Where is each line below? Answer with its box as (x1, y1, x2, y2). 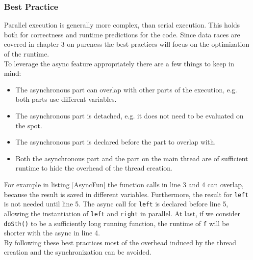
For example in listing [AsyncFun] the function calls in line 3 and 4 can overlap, (4, 179, 244, 189)
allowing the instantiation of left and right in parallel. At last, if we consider (4, 208, 241, 218)
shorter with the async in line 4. (4, 228, 100, 238)
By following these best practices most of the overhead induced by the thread (4, 237, 236, 247)
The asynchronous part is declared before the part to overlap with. (15, 137, 216, 147)
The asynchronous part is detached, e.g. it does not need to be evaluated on (15, 110, 244, 120)
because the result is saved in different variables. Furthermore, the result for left (4, 189, 249, 199)
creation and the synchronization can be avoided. (4, 247, 152, 257)
